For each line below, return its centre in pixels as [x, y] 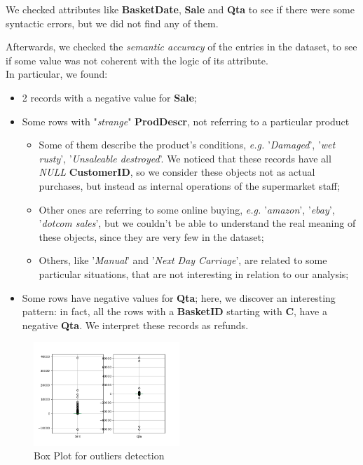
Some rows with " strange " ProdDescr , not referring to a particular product [186, 121]
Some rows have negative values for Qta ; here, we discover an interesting [179, 297]
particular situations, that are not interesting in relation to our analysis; [194, 273]
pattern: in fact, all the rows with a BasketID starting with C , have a [174, 311]
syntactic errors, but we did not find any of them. [112, 23]
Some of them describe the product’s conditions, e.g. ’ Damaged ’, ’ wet [187, 145]
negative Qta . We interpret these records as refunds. [135, 325]
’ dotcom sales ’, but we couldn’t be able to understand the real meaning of [197, 223]
